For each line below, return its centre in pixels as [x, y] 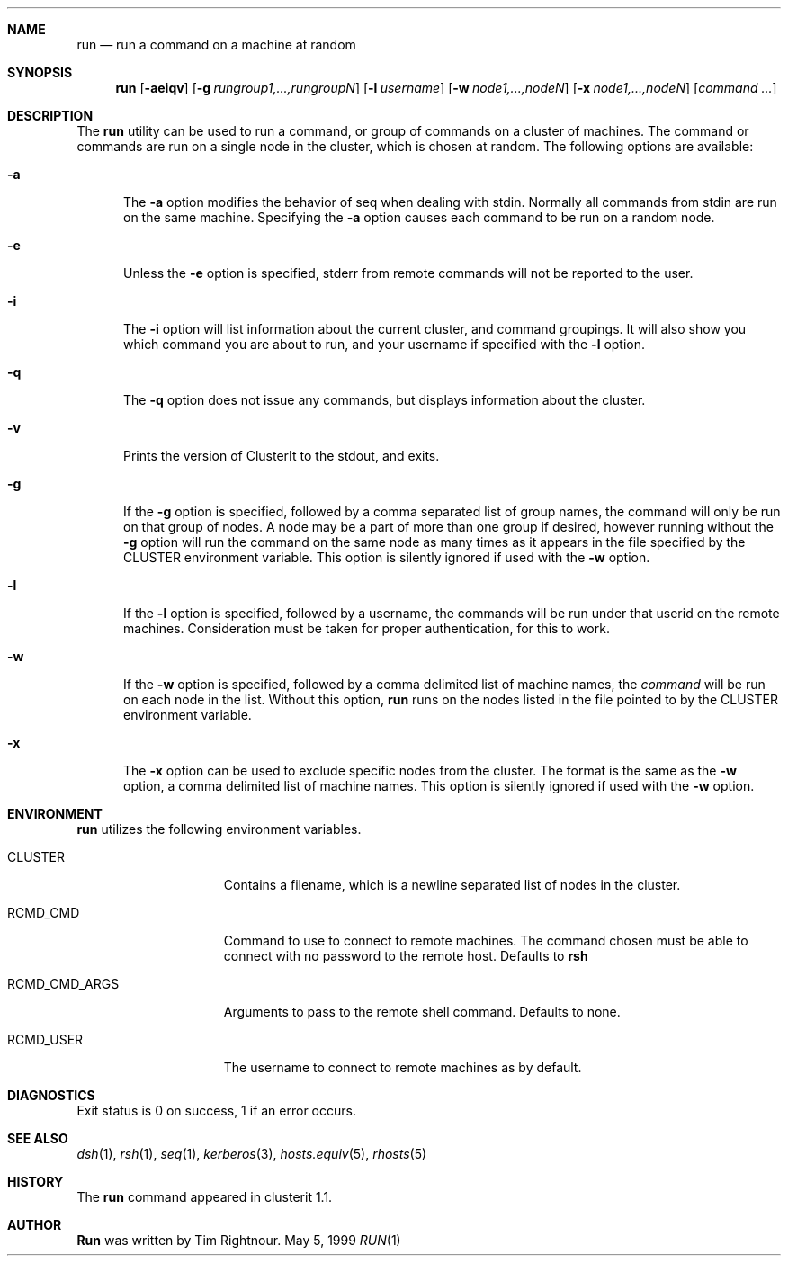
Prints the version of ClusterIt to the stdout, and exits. [282, 456]
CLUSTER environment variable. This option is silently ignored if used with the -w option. [387, 557]
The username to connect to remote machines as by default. [403, 1067]
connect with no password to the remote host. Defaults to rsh [406, 956]
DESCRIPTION [50, 116]
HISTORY [36, 1182]
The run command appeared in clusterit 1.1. [205, 1197]
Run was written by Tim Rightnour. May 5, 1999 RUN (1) [239, 1240]
